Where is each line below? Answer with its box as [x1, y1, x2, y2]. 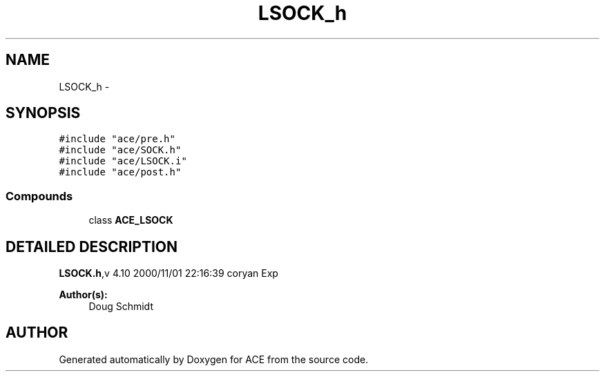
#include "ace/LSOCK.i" [59, 155, 187, 167]
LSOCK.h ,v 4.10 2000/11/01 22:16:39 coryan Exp [59, 267, 278, 280]
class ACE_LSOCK [88, 214, 173, 226]
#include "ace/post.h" [59, 166, 182, 178]
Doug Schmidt [88, 300, 153, 313]
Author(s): [59, 289, 108, 301]
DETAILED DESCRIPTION [6, 238, 178, 255]
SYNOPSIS [6, 104, 81, 122]
